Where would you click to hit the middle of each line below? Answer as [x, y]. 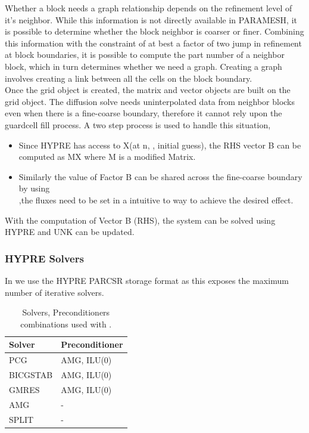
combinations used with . [66, 324]
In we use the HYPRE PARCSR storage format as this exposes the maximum [147, 280]
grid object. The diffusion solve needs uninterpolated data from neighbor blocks [150, 101]
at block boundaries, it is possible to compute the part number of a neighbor [145, 55]
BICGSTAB [31, 374]
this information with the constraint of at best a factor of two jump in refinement [153, 43]
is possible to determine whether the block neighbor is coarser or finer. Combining [154, 31]
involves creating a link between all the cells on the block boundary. [129, 78]
